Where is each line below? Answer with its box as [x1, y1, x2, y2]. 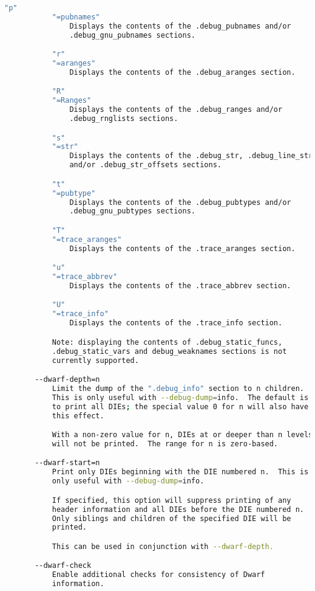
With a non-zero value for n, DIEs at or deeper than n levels [52, 430, 313, 440]
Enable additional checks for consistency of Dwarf [52, 570, 265, 579]
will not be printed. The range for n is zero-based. [52, 439, 279, 448]
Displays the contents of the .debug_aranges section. [69, 67, 296, 77]
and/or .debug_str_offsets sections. [69, 161, 222, 170]
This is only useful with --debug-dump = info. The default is [52, 393, 309, 402]
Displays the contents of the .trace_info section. [69, 319, 283, 328]
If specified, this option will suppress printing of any [52, 496, 291, 505]
